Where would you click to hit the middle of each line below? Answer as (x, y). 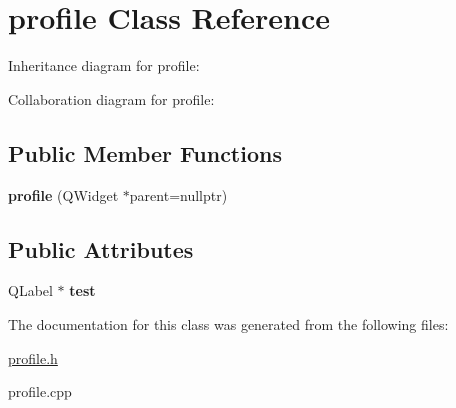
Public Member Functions (145, 152)
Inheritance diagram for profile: (104, 65)
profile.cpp (40, 391)
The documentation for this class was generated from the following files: (228, 323)
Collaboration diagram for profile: (111, 98)
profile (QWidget (63, 194)
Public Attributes (101, 248)
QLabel (30, 290)
